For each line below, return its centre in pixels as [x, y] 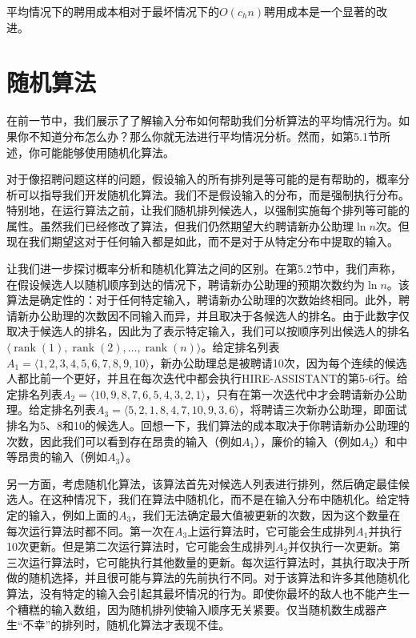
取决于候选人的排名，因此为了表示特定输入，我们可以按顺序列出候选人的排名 [208, 331]
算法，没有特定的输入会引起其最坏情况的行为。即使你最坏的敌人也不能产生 [202, 593]
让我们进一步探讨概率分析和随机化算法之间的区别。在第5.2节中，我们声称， [204, 269]
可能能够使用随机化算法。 [107, 152]
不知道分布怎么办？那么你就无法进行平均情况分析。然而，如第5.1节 [204, 136]
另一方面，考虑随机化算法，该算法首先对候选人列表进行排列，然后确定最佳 [202, 483]
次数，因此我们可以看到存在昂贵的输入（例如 [124, 441]
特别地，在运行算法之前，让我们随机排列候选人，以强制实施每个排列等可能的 [208, 210]
